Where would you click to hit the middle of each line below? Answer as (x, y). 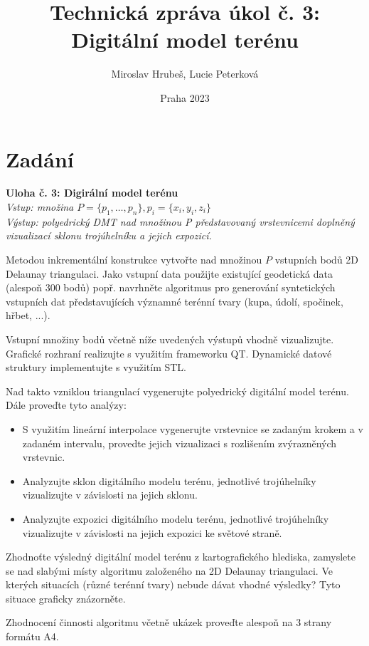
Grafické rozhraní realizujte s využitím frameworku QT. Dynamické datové (169, 353)
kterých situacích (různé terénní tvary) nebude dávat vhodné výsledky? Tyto (173, 584)
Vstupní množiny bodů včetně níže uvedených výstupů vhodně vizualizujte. (170, 339)
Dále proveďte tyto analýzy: (66, 405)
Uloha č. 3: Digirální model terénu (92, 193)
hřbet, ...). (28, 315)
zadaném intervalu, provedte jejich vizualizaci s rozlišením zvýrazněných (180, 443)
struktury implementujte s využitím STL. (96, 367)
